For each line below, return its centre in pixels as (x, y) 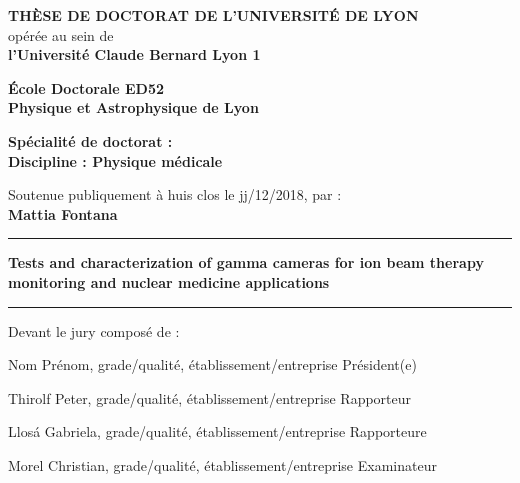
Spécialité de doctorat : (90, 140)
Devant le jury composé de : (94, 330)
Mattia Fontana (63, 213)
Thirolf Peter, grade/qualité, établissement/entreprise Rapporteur (210, 397)
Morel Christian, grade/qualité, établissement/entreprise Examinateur (222, 464)
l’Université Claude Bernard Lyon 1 (134, 54)
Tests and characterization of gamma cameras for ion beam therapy (246, 262)
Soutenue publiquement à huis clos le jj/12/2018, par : (175, 194)
